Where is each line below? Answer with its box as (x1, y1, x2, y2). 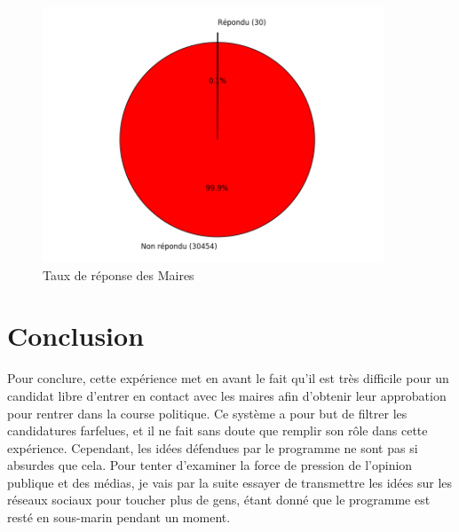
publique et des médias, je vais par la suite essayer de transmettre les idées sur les (7, 473, 453, 491)
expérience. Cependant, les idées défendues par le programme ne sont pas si (7, 438, 418, 457)
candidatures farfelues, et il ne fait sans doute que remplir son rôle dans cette (7, 421, 428, 440)
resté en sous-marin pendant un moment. (7, 508, 231, 527)
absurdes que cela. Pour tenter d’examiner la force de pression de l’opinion (7, 456, 413, 474)
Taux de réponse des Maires (43, 265, 194, 284)
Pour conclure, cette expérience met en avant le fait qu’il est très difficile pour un (7, 369, 449, 387)
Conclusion (7, 317, 145, 354)
